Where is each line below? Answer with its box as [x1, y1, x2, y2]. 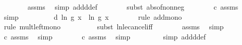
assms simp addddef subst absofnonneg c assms [27, 2, 238, 12]
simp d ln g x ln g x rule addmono [4, 11, 182, 22]
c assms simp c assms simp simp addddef [4, 31, 206, 41]
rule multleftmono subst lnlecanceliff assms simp [4, 21, 224, 32]
